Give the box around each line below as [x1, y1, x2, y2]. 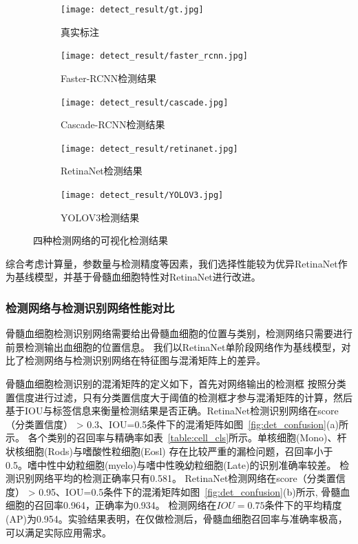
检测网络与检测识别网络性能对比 [6, 299, 175, 316]
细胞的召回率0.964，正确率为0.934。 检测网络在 [6, 498, 217, 512]
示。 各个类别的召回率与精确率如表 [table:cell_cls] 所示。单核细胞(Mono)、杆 [6, 430, 347, 445]
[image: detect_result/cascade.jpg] [61, 97, 229, 108]
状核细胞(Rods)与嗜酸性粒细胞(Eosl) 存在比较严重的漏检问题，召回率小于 [6, 444, 333, 458]
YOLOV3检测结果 [61, 210, 140, 224]
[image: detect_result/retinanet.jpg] [61, 143, 238, 154]
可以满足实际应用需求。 [6, 525, 112, 539]
